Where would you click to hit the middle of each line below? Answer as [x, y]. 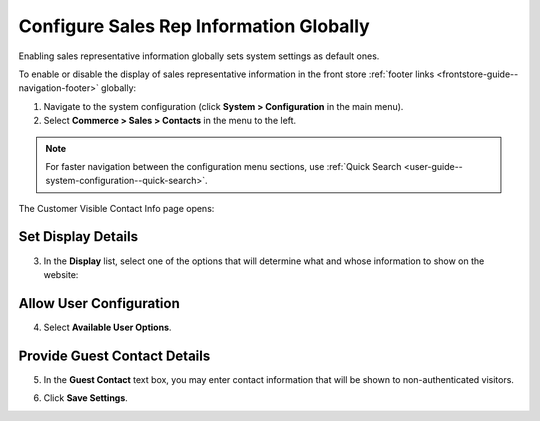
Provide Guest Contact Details [114, 355]
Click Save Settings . [86, 398]
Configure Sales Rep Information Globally [194, 26]
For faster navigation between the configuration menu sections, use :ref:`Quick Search [223, 166]
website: [61, 274]
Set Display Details [78, 236]
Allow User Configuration [99, 303]
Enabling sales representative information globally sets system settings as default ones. [199, 56]
